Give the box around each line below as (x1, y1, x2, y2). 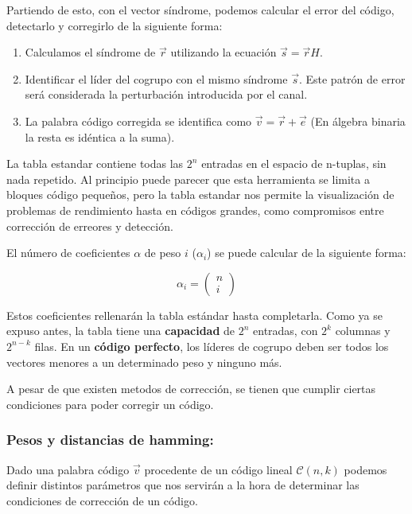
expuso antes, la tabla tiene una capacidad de (6, 322, 235, 339)
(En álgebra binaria (310, 112, 406, 129)
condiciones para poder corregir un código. (6, 395, 214, 412)
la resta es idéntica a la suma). (25, 128, 175, 145)
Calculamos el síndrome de (25, 44, 156, 60)
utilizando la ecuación (170, 44, 277, 60)
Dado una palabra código (6, 461, 130, 477)
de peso (144, 244, 181, 261)
